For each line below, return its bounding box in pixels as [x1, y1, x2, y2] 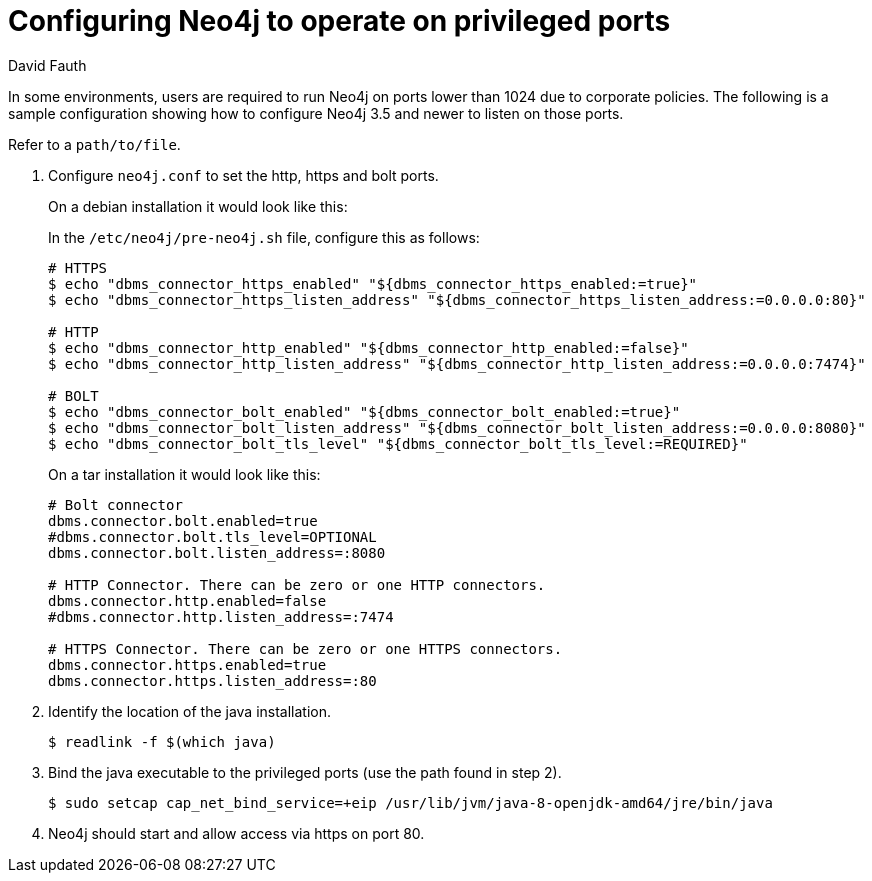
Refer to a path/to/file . [8, 135, 181, 153]
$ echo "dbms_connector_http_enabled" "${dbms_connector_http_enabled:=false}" [48, 339, 689, 356]
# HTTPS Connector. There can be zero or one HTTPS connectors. [48, 640, 563, 657]
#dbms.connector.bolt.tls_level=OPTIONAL [48, 528, 377, 545]
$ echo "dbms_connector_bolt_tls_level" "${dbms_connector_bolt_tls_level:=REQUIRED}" [48, 435, 748, 452]
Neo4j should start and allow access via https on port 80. [48, 824, 425, 842]
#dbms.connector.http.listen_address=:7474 [48, 608, 394, 625]
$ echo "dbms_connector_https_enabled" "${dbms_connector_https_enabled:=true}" [48, 275, 698, 292]
